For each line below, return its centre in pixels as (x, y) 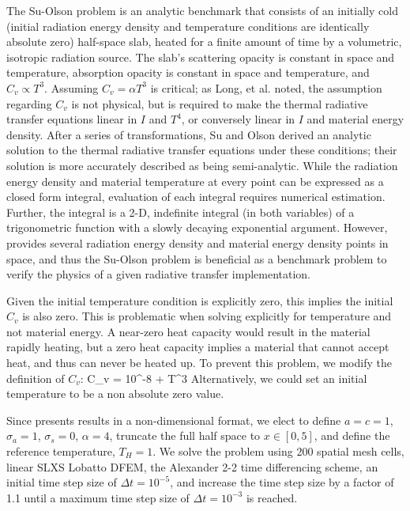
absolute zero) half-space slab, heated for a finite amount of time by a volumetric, (204, 42)
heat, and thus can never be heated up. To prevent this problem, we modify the (199, 363)
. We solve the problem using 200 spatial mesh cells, (278, 451)
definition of (36, 378)
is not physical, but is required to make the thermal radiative (220, 103)
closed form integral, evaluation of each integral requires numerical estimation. (196, 197)
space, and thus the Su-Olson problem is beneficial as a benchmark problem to (197, 258)
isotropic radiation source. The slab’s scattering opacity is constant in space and (201, 57)
